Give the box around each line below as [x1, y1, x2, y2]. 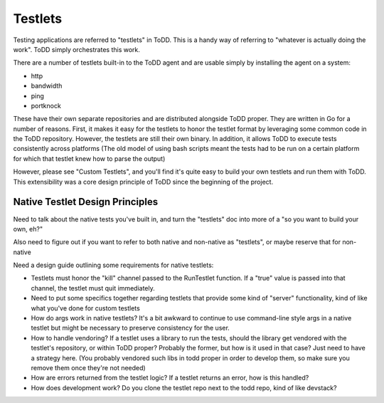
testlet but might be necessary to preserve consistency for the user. [31, 324, 230, 333]
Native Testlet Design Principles [13, 196, 159, 208]
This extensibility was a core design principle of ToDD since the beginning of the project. [13, 177, 274, 186]
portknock [31, 101, 62, 110]
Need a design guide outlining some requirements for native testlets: [13, 261, 214, 270]
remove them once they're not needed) [31, 364, 146, 372]
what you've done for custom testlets [31, 303, 140, 313]
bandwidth [31, 82, 63, 90]
